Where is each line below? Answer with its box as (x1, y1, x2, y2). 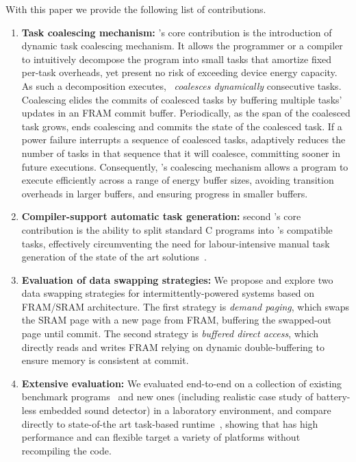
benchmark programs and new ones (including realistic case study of (21, 389, 314, 404)
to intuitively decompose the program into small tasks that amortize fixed (21, 51, 332, 66)
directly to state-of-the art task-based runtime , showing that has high (21, 416, 318, 430)
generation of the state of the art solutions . (21, 250, 207, 264)
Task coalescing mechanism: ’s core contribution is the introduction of (21, 25, 332, 39)
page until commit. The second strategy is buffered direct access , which (21, 326, 319, 341)
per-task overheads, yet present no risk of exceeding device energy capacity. (21, 65, 338, 80)
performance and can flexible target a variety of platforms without (21, 430, 301, 444)
